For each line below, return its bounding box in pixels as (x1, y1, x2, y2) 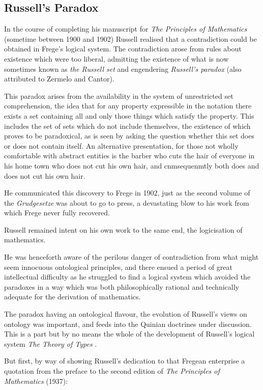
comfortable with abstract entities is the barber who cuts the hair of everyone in (4, 150, 255, 161)
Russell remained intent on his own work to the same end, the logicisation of (4, 224, 243, 235)
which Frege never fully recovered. (4, 207, 110, 218)
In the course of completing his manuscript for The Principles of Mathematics (4, 23, 247, 34)
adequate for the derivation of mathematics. (4, 291, 141, 302)
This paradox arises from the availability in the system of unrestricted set (4, 90, 233, 101)
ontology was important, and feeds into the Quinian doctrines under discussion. (4, 318, 252, 329)
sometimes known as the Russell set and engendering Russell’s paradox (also (4, 63, 242, 74)
